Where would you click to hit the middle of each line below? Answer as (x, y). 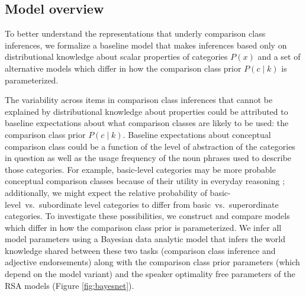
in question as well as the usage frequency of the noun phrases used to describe (148, 158)
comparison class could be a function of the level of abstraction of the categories (150, 146)
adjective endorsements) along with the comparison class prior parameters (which (152, 262)
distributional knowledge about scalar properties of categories (116, 57)
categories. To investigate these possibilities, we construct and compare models (147, 216)
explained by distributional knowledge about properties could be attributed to (146, 111)
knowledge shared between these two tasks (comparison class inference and (140, 250)
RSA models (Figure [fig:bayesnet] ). (70, 285)
